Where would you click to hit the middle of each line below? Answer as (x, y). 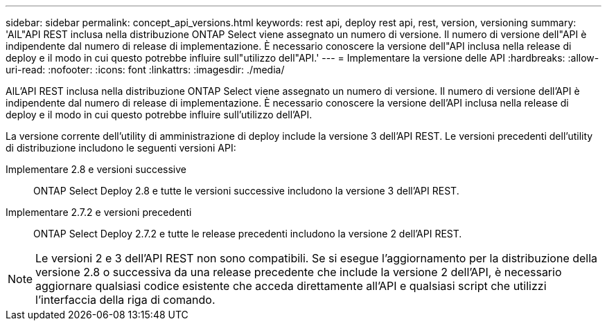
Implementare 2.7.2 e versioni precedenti (99, 212)
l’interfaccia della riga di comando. (125, 300)
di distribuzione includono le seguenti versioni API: (121, 148)
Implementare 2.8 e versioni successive (96, 169)
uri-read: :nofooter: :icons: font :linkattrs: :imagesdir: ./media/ (145, 70)
